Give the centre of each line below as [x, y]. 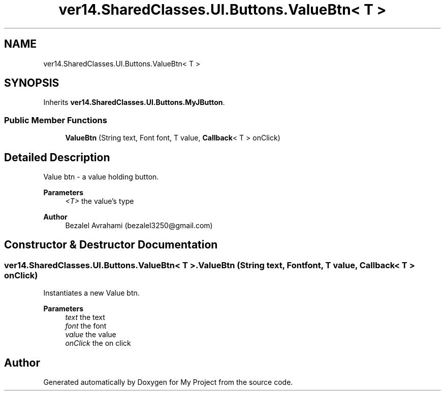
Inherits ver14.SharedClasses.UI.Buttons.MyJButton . [134, 102]
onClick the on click [98, 343]
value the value [91, 335]
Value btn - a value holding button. [101, 177]
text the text [85, 317]
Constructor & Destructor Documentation [111, 245]
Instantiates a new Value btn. [91, 293]
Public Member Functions [56, 120]
